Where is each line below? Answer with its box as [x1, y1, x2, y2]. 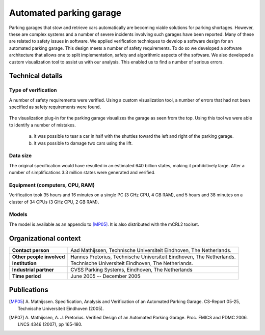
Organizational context [9, 234, 81, 243]
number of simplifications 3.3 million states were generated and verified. [9, 170, 156, 176]
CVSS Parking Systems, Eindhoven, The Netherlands [70, 266, 193, 273]
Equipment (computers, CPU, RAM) [9, 182, 95, 188]
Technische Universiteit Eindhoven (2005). [18, 305, 104, 311]
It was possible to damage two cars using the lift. [33, 140, 133, 146]
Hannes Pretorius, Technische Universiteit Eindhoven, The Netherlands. [70, 253, 236, 260]
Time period [12, 273, 41, 279]
